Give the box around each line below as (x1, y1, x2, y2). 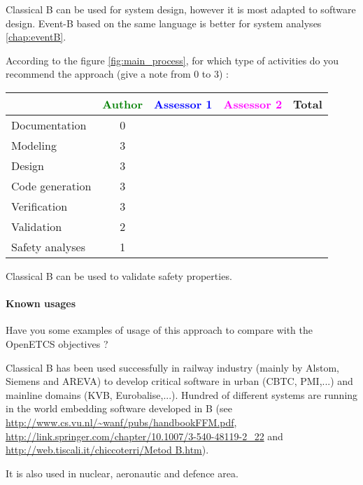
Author (102, 95, 143, 112)
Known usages (6, 296, 76, 311)
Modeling (11, 136, 57, 153)
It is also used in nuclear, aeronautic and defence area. (6, 465, 239, 480)
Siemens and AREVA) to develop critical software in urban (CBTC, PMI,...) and (6, 374, 353, 388)
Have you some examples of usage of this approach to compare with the (6, 323, 313, 337)
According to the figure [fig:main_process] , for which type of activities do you (6, 52, 339, 67)
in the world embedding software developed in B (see (6, 401, 232, 416)
